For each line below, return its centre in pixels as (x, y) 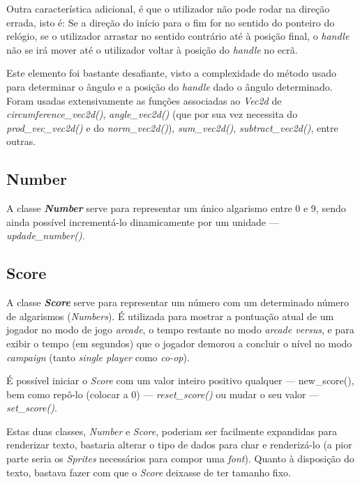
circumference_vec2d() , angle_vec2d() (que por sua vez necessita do (152, 114)
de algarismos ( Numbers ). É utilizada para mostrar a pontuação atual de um (170, 316)
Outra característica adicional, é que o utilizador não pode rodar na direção (168, 8)
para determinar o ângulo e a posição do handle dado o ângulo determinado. (170, 86)
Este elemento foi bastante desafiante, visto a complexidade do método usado (172, 73)
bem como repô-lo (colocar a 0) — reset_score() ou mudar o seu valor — (163, 394)
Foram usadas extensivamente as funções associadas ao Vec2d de (144, 100)
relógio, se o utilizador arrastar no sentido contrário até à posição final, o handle (178, 36)
